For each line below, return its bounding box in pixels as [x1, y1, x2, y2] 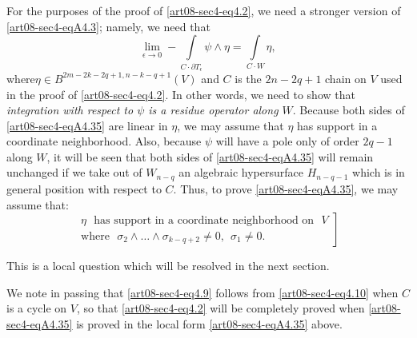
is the [235, 70, 262, 86]
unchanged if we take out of [6, 164, 142, 181]
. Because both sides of [292, 101, 405, 118]
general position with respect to [6, 180, 162, 197]
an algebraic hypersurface [178, 164, 303, 181]
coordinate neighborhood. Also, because [6, 133, 202, 149]
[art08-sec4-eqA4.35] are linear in [6, 117, 168, 133]
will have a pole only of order [215, 133, 359, 149]
